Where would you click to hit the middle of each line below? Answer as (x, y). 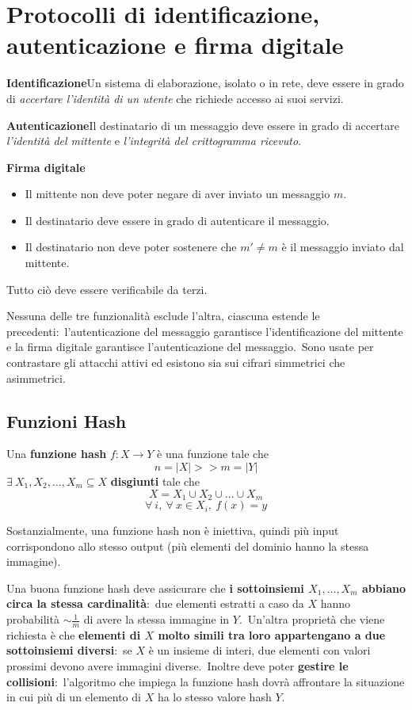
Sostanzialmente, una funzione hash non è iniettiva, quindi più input (173, 531)
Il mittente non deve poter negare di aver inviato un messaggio (177, 194)
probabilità (33, 619)
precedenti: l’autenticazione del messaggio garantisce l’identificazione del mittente (205, 331)
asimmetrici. (36, 378)
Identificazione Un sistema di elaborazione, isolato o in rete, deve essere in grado (205, 83)
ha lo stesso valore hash (214, 697)
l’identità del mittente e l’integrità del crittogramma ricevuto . (154, 141)
